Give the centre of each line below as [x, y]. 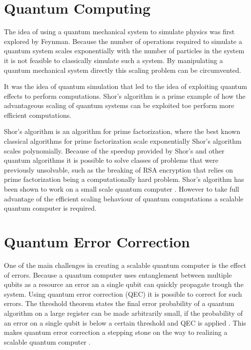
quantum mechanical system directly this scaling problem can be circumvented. [123, 70]
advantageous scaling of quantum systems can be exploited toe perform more [119, 105]
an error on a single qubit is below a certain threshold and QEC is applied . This [125, 322]
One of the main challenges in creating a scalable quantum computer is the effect [125, 265]
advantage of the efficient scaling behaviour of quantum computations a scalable [124, 198]
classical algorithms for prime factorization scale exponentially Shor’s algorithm [123, 141]
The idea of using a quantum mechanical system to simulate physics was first [119, 32]
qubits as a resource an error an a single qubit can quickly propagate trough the [124, 284]
